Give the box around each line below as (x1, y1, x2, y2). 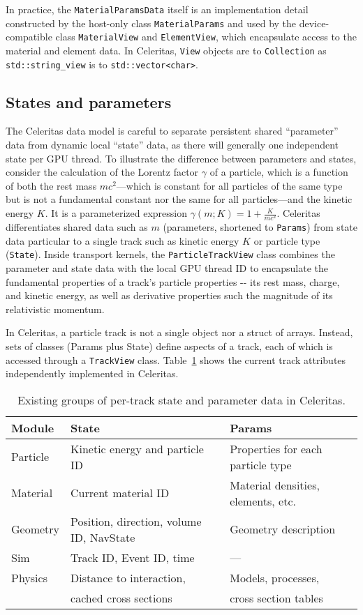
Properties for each (230, 440, 323, 457)
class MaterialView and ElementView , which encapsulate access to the (55, 29, 357, 44)
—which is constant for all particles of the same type (116, 178, 343, 192)
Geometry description (230, 521, 336, 538)
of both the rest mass (6, 178, 97, 192)
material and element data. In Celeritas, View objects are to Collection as (6, 43, 327, 57)
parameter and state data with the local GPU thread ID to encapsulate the (6, 261, 328, 275)
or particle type (253, 233, 320, 248)
